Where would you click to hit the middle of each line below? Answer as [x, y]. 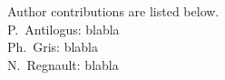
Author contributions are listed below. [113, 11]
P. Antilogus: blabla [64, 29]
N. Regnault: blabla [63, 64]
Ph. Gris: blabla [53, 47]
